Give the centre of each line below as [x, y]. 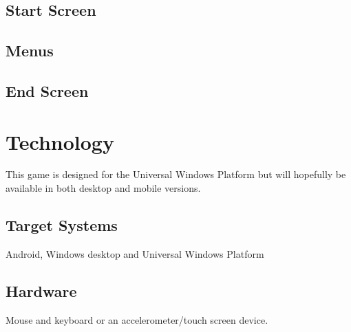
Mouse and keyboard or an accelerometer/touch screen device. [137, 319]
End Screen [47, 90]
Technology [60, 141]
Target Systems [62, 225]
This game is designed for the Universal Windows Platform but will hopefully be [176, 174]
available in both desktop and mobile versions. [103, 188]
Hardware [41, 290]
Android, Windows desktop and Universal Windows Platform [135, 253]
